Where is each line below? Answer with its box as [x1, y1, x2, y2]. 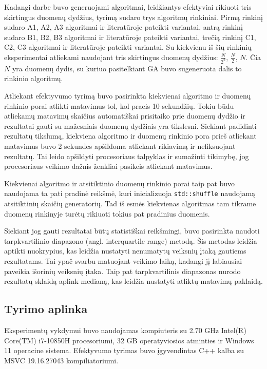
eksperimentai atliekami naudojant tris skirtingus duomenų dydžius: [4, 51, 218, 62]
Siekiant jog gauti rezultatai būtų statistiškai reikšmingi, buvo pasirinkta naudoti [4, 225, 260, 236]
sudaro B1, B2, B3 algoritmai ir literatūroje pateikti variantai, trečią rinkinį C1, [4, 31, 256, 42]
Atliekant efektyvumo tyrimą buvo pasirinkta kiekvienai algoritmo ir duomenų [4, 90, 251, 101]
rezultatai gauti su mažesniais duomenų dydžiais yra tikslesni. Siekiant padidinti [4, 120, 257, 131]
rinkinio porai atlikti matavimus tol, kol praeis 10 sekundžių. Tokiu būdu [4, 100, 234, 111]
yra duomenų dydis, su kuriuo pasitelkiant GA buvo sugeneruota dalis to [12, 63, 242, 73]
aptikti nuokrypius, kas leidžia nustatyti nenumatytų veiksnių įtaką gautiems [4, 245, 246, 256]
